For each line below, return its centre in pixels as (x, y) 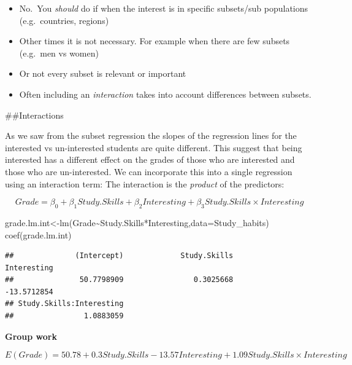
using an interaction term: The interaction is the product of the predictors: (145, 183)
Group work (31, 336)
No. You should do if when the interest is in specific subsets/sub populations (164, 8)
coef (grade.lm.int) (38, 234)
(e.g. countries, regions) (64, 20)
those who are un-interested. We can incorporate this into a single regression (149, 171)
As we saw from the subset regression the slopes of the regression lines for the (151, 135)
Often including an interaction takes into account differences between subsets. (165, 94)
